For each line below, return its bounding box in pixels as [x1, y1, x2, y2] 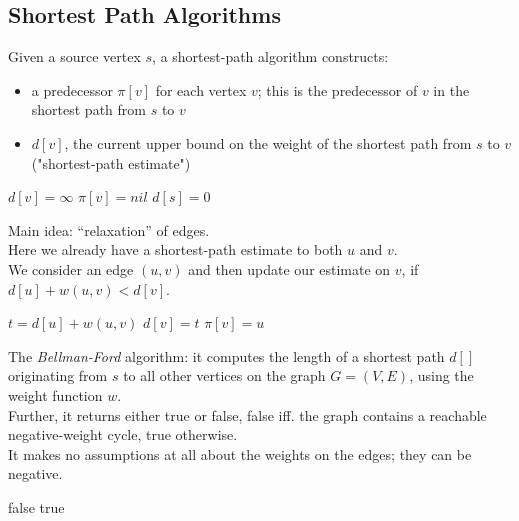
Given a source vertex [8, 46, 141, 67]
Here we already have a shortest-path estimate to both [8, 239, 343, 260]
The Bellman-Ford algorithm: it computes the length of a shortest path [8, 345, 445, 366]
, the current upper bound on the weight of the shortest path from [64, 132, 472, 153]
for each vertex [155, 79, 247, 100]
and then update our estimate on [188, 258, 391, 279]
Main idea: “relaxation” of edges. [8, 219, 210, 240]
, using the [409, 365, 474, 386]
